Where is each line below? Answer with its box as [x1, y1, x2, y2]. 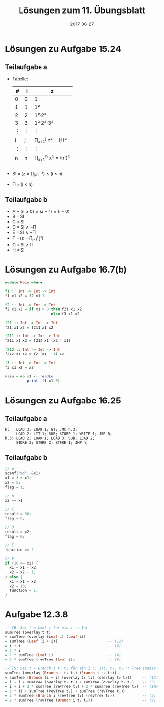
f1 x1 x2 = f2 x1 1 [5, 294, 45, 299]
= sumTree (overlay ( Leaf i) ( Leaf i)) [5, 634, 86, 639]
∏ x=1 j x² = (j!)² [34, 135, 67, 144]
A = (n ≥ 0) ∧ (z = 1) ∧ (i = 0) [12, 209, 70, 214]
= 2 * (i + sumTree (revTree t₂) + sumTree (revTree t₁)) [5, 688, 125, 694]
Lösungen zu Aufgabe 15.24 [5, 43, 122, 54]
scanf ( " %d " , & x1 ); [5, 471, 42, 476]
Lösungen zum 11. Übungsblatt [19, 5, 145, 16]
